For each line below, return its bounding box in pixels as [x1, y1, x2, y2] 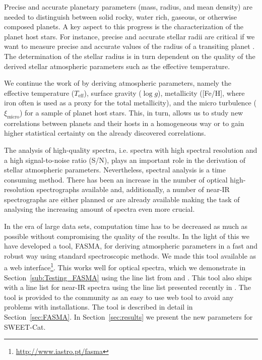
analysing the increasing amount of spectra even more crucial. [4, 204, 195, 214]
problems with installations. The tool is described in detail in [4, 302, 193, 312]
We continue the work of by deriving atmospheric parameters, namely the [4, 78, 232, 88]
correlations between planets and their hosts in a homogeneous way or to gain [4, 117, 244, 128]
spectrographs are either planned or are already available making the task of [4, 194, 240, 204]
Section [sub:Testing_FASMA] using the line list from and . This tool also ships [4, 272, 252, 282]
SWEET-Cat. [4, 321, 46, 332]
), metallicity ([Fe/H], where [158, 87, 245, 98]
